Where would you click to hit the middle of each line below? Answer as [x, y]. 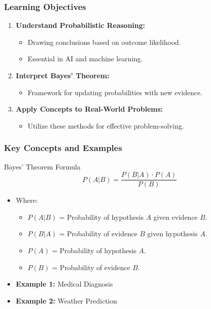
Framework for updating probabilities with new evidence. [115, 92]
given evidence [176, 217]
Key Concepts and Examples [63, 148]
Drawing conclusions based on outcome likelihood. [104, 42]
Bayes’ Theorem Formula [42, 166]
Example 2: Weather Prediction [66, 300]
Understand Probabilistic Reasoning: [80, 25]
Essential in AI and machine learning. [85, 59]
